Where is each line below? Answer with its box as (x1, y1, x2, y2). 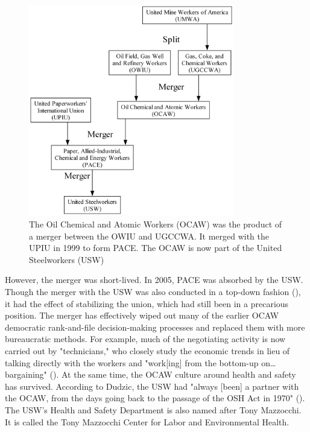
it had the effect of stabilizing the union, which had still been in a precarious (5, 297, 289, 310)
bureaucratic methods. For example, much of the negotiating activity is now (5, 332, 286, 345)
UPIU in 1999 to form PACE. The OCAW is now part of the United (29, 241, 282, 254)
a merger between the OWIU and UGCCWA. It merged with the (29, 229, 270, 242)
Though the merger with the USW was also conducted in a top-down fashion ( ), (5, 285, 301, 297)
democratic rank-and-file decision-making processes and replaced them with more (5, 320, 305, 333)
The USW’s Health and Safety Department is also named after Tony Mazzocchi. (5, 403, 302, 416)
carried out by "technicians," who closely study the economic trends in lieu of (5, 344, 290, 357)
